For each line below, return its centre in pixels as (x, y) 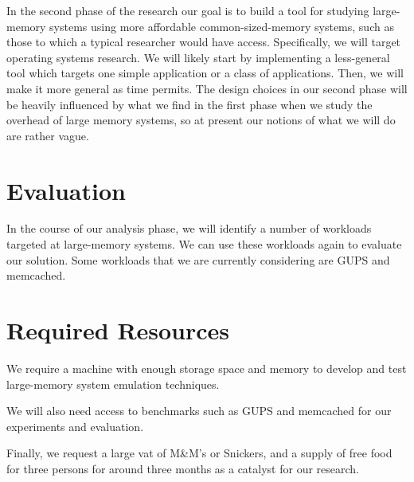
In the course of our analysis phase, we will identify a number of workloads (189, 228)
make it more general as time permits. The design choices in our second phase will (207, 88)
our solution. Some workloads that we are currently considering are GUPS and (198, 259)
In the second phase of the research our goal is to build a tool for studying (188, 10)
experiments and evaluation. (75, 426)
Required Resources (118, 330)
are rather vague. (48, 135)
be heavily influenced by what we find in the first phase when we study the (189, 104)
